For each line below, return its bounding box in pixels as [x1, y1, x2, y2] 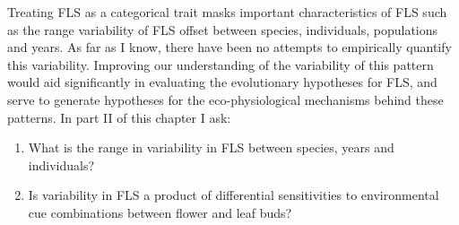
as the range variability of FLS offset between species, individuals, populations [7, 20, 438, 39]
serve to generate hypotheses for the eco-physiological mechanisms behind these [7, 90, 444, 108]
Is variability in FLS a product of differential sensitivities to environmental [28, 186, 439, 204]
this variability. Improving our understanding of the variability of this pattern [7, 55, 434, 74]
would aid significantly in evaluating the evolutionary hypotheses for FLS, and [7, 73, 437, 91]
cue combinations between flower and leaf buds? [28, 203, 292, 221]
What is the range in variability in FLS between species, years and [28, 138, 394, 157]
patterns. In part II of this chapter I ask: [7, 108, 231, 126]
